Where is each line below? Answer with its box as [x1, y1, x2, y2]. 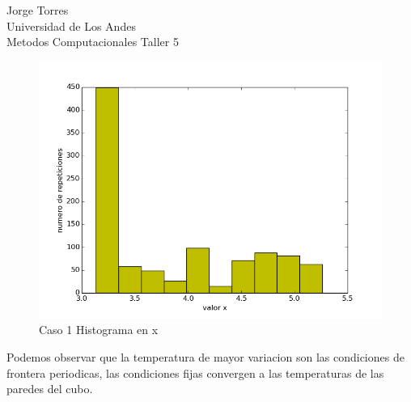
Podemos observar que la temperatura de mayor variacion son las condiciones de [6, 348, 405, 365]
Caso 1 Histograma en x [39, 321, 159, 338]
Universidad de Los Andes [6, 17, 136, 34]
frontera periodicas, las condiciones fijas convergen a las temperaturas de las [6, 364, 384, 381]
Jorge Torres [6, 2, 69, 18]
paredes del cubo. [6, 380, 93, 397]
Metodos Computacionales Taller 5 [6, 33, 179, 50]
